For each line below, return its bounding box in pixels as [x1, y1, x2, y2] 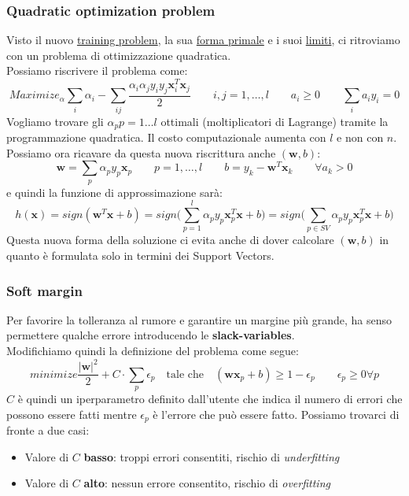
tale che [166, 368, 204, 380]
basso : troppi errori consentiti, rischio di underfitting [83, 448, 340, 465]
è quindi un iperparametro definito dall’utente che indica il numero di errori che [17, 390, 403, 406]
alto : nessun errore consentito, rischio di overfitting [83, 475, 330, 491]
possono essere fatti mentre [6, 405, 137, 422]
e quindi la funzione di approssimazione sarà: [6, 183, 223, 200]
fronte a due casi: [6, 421, 90, 438]
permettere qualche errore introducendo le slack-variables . [6, 327, 295, 343]
